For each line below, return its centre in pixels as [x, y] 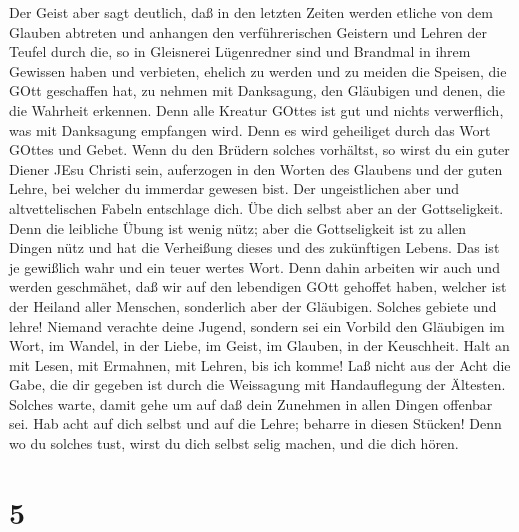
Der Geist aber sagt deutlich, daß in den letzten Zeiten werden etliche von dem [251, 12]
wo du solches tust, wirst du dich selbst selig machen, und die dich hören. [234, 443]
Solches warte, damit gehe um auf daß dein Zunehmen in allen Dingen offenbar [251, 403]
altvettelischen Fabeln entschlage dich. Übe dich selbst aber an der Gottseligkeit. [256, 207]
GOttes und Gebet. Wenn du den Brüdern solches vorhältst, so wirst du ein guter [259, 149]
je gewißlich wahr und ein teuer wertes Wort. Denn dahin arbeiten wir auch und [254, 266]
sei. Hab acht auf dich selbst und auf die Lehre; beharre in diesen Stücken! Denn [255, 423]
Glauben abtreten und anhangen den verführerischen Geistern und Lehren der [248, 31]
